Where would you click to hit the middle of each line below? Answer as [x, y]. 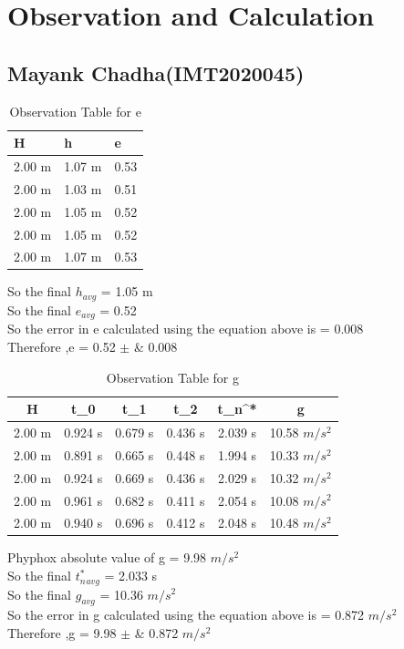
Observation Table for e [75, 111]
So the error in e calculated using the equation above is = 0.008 [186, 329]
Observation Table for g [173, 377]
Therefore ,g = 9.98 [62, 632]
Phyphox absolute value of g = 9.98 [107, 557]
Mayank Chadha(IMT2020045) [156, 72]
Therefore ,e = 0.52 [62, 346]
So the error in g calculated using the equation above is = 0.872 [186, 615]
